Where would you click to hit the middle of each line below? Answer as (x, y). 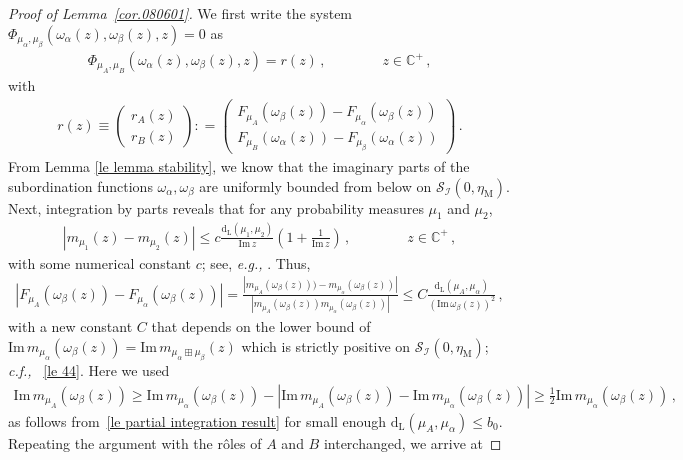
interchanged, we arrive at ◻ (412, 442)
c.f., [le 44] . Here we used (89, 369)
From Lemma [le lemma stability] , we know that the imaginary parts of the (239, 166)
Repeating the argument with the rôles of (135, 442)
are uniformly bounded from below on (315, 185)
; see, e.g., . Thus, (256, 262)
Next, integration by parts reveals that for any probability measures (216, 207)
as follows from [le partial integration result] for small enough (197, 420)
